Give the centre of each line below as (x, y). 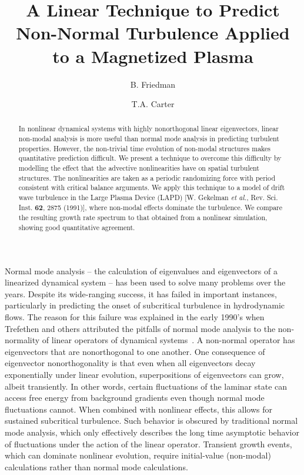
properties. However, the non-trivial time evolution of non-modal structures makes (144, 148)
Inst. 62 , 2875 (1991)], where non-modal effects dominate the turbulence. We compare (151, 207)
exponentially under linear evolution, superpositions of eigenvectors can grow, (144, 375)
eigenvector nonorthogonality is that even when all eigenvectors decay (130, 363)
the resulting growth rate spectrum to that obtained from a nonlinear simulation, (143, 217)
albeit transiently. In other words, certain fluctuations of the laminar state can (146, 386)
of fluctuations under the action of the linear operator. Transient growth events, (148, 444)
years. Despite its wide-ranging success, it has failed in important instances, (141, 293)
